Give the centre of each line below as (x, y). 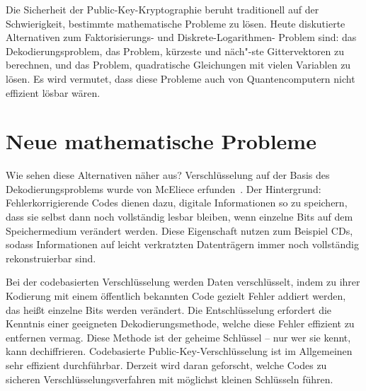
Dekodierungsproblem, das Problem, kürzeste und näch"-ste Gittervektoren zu (175, 51)
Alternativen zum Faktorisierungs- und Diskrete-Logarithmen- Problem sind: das (181, 37)
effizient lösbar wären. (53, 92)
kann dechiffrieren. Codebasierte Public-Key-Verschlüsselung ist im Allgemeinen (179, 351)
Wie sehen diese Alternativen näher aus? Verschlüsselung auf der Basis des (168, 175)
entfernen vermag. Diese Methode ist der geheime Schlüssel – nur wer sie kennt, (178, 337)
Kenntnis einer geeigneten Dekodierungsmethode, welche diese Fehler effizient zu (180, 323)
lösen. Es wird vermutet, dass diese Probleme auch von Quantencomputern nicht (181, 78)
